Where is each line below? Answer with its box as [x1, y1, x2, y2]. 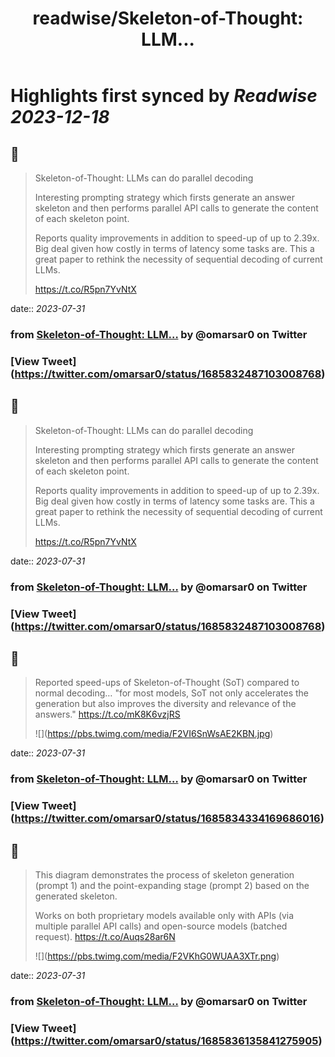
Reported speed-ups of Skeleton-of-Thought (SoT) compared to [34, 677, 300, 689]
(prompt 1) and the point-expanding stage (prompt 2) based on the [34, 879, 310, 891]
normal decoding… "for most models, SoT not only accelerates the [34, 687, 310, 699]
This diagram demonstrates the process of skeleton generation [34, 868, 295, 881]
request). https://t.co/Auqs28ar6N [34, 930, 176, 942]
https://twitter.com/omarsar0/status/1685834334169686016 [14, 812, 321, 826]
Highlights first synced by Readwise [10, 85, 318, 107]
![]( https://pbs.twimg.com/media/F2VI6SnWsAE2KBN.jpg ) [34, 728, 274, 740]
